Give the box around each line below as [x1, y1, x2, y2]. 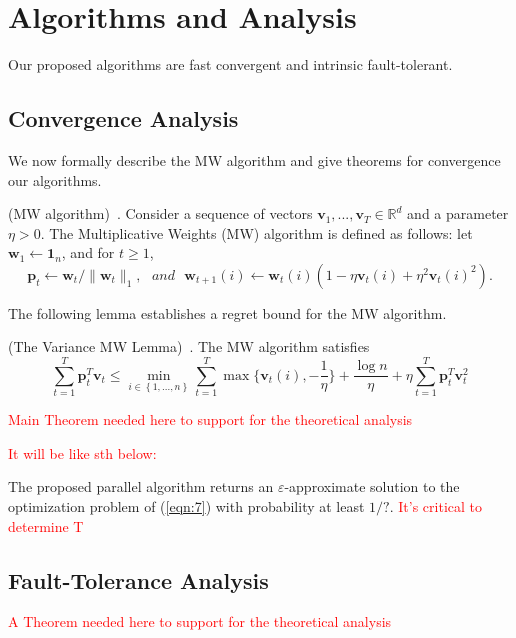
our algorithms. [8, 169, 102, 190]
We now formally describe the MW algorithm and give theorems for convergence [8, 149, 501, 170]
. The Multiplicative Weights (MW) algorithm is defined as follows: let [40, 222, 473, 243]
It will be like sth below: [8, 442, 157, 463]
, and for [61, 242, 115, 263]
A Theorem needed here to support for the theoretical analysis [8, 611, 392, 632]
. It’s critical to [389, 495, 483, 516]
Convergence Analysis [8, 103, 239, 134]
